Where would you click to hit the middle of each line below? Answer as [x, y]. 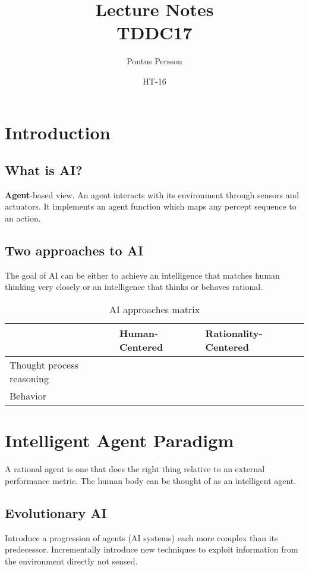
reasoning [29, 379]
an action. [23, 218]
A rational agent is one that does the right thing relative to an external [135, 469]
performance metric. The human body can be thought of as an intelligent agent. [151, 480]
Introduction [58, 132]
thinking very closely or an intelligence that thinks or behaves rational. [134, 287]
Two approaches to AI [74, 250]
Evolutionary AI [56, 512]
